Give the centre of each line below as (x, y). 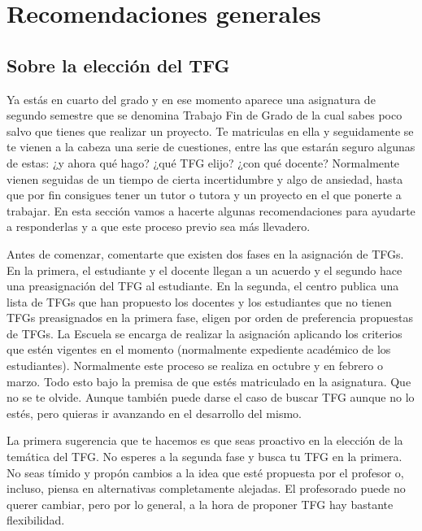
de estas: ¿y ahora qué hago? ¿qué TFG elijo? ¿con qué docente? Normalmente (203, 162)
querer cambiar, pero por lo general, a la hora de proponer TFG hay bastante (200, 504)
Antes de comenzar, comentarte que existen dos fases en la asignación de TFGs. (205, 253)
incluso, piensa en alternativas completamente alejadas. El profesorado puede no (206, 488)
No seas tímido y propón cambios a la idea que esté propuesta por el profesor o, (205, 472)
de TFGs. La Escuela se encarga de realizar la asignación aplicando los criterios (204, 333)
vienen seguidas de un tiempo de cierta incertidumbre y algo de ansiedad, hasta (205, 178)
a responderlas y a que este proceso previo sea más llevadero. (159, 226)
